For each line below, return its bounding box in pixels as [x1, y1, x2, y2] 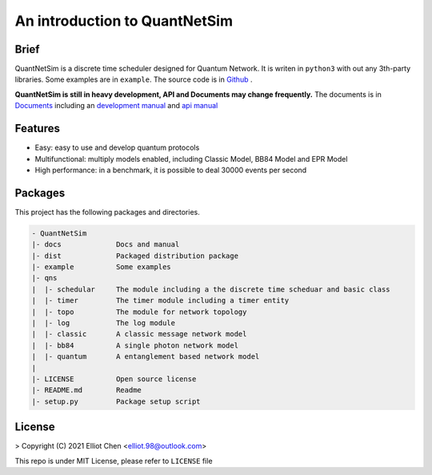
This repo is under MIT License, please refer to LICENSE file [14, 456, 213, 465]
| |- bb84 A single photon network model [31, 340, 239, 350]
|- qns [31, 273, 58, 283]
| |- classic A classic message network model [31, 329, 247, 339]
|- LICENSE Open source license [31, 374, 197, 384]
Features [14, 122, 60, 135]
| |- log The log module [31, 318, 176, 328]
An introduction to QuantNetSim [14, 12, 234, 30]
